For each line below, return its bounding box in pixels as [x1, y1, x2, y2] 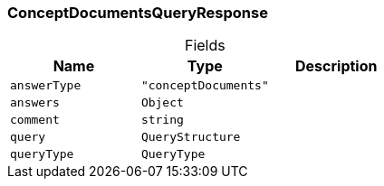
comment [10, 113, 60, 127]
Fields [184, 36, 226, 55]
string [140, 113, 184, 127]
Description [295, 57, 378, 76]
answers [10, 96, 60, 110]
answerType [10, 79, 82, 93]
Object [140, 96, 184, 110]
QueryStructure [140, 130, 241, 144]
